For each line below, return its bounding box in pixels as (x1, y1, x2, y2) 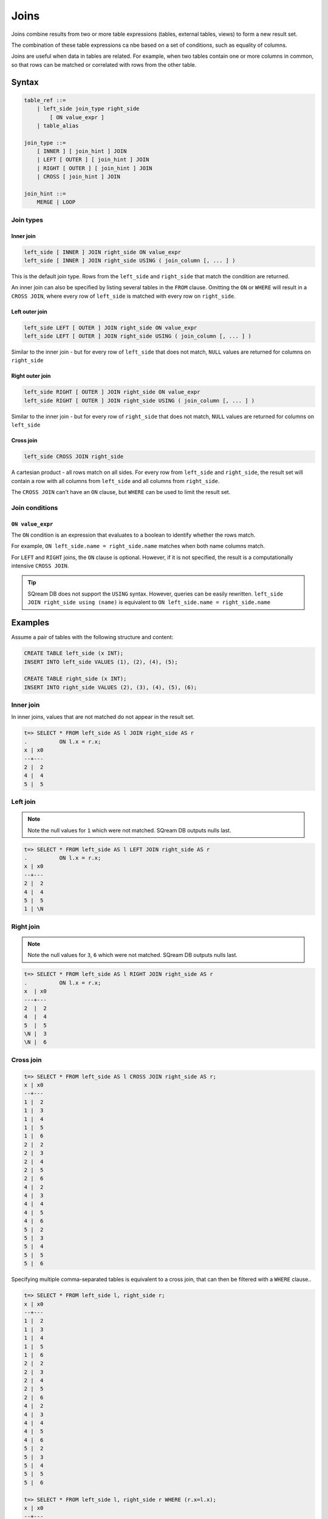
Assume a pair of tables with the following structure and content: (11, 634, 174, 641)
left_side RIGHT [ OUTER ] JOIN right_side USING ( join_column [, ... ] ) (24, 397, 255, 404)
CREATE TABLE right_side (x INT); (24, 675, 127, 682)
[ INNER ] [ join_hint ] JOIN (36, 148, 127, 155)
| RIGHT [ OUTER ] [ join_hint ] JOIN (36, 165, 152, 171)
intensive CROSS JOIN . (11, 562, 69, 569)
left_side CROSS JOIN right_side (24, 453, 124, 460)
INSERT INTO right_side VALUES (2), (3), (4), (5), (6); (24, 684, 197, 691)
